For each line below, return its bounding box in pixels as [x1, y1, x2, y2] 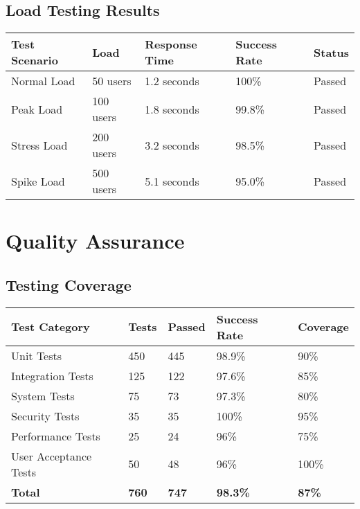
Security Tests [11, 407, 80, 424]
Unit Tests [11, 347, 62, 364]
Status [314, 44, 349, 60]
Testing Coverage [6, 274, 132, 295]
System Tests [11, 387, 75, 404]
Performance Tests [11, 427, 100, 444]
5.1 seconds [145, 172, 199, 189]
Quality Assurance [6, 226, 185, 255]
